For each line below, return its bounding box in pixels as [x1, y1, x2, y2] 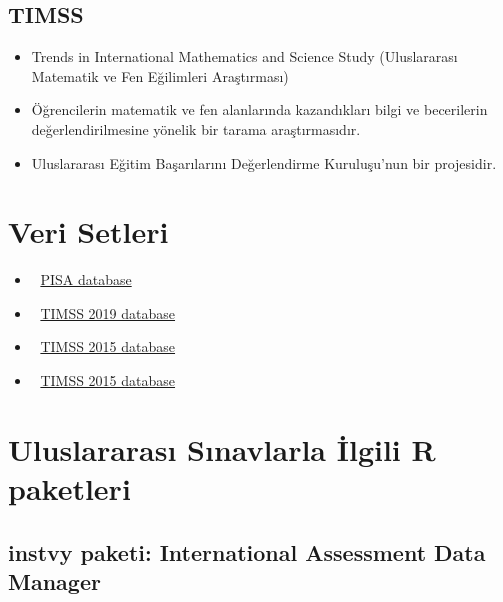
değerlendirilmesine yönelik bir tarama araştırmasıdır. [31, 118, 361, 139]
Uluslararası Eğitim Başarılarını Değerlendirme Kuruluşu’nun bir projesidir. [31, 152, 497, 173]
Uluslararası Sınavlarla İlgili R [8, 428, 436, 469]
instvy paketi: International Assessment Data [8, 536, 486, 567]
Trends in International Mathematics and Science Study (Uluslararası [31, 46, 458, 67]
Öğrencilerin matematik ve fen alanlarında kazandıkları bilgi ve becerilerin [31, 99, 488, 120]
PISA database [40, 269, 132, 290]
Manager [8, 566, 101, 597]
